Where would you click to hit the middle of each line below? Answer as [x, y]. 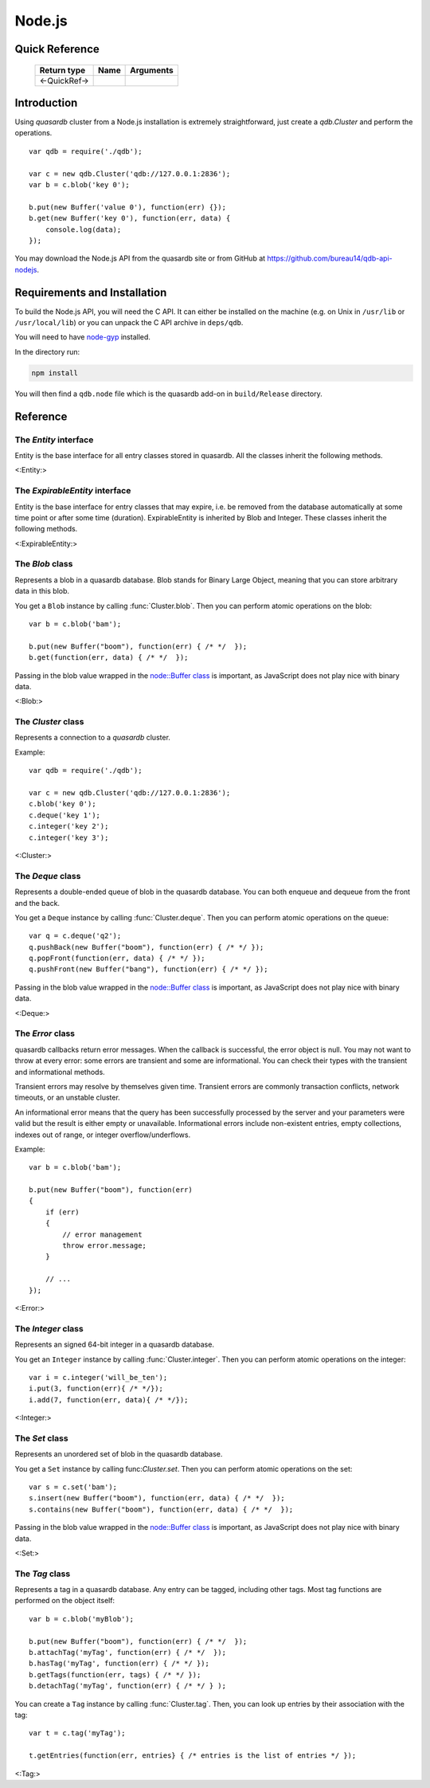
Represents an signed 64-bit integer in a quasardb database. [115, 1345]
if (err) [62, 1212]
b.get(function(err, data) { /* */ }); [109, 658]
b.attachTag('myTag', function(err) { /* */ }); [128, 1653]
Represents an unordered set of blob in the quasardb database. [119, 1454]
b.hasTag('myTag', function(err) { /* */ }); [119, 1664]
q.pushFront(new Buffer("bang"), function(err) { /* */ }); [149, 969]
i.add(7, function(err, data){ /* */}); [109, 1400]
